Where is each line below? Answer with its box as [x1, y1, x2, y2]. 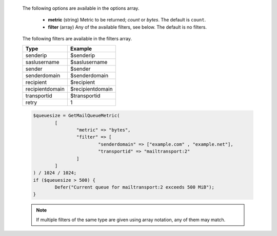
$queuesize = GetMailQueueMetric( [33, 113, 120, 119]
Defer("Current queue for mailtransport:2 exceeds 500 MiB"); [54, 184, 215, 190]
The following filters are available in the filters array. [22, 36, 132, 42]
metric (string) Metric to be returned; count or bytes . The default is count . [48, 17, 206, 23]
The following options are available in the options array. [22, 5, 140, 11]
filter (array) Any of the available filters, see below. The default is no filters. [48, 24, 207, 30]
